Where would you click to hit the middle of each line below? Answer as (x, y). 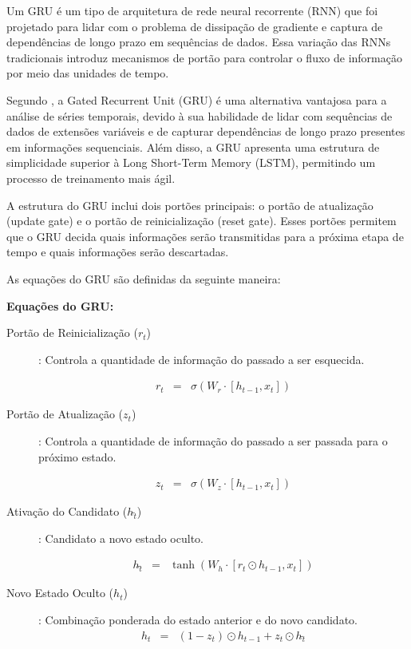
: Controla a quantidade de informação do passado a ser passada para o (213, 440)
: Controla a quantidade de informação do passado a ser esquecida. (202, 359)
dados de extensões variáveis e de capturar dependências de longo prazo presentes (206, 131)
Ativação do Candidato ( (67, 511)
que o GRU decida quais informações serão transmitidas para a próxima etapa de (205, 236)
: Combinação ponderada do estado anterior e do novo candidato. (198, 619)
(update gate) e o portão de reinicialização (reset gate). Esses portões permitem (202, 221)
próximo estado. (77, 456)
